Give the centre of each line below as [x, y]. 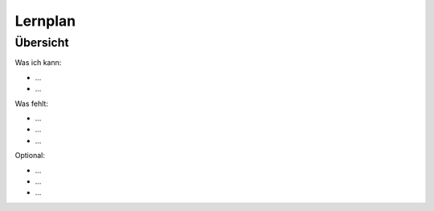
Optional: [30, 156]
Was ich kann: [38, 63]
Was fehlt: [31, 103]
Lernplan [45, 21]
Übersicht [42, 43]
